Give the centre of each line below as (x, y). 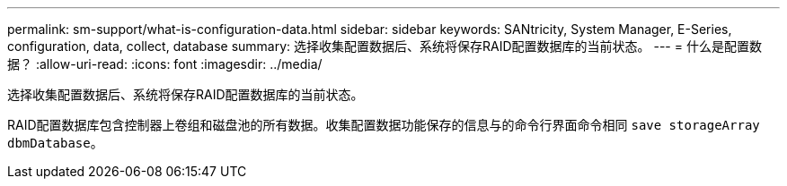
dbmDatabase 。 (55, 143)
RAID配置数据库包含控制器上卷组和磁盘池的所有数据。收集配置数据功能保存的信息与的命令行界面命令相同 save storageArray (384, 125)
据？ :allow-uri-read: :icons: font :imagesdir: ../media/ (165, 64)
